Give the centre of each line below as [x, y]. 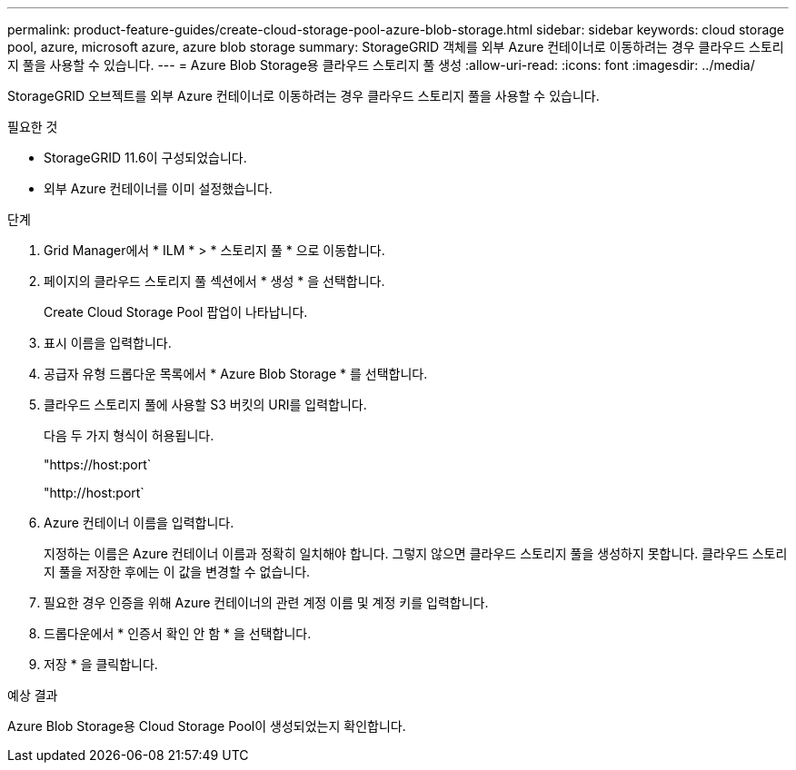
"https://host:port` [98, 464]
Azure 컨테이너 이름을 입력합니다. [139, 523]
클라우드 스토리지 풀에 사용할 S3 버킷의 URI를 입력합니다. [205, 405]
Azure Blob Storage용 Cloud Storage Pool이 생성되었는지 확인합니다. [207, 726]
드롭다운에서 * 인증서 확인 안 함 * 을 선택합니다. [178, 633]
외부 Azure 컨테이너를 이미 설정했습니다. [158, 188]
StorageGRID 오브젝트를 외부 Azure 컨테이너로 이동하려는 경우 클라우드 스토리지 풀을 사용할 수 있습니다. [303, 96]
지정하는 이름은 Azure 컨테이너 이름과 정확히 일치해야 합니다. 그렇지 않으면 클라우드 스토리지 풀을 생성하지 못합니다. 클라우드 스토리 [416, 553]
